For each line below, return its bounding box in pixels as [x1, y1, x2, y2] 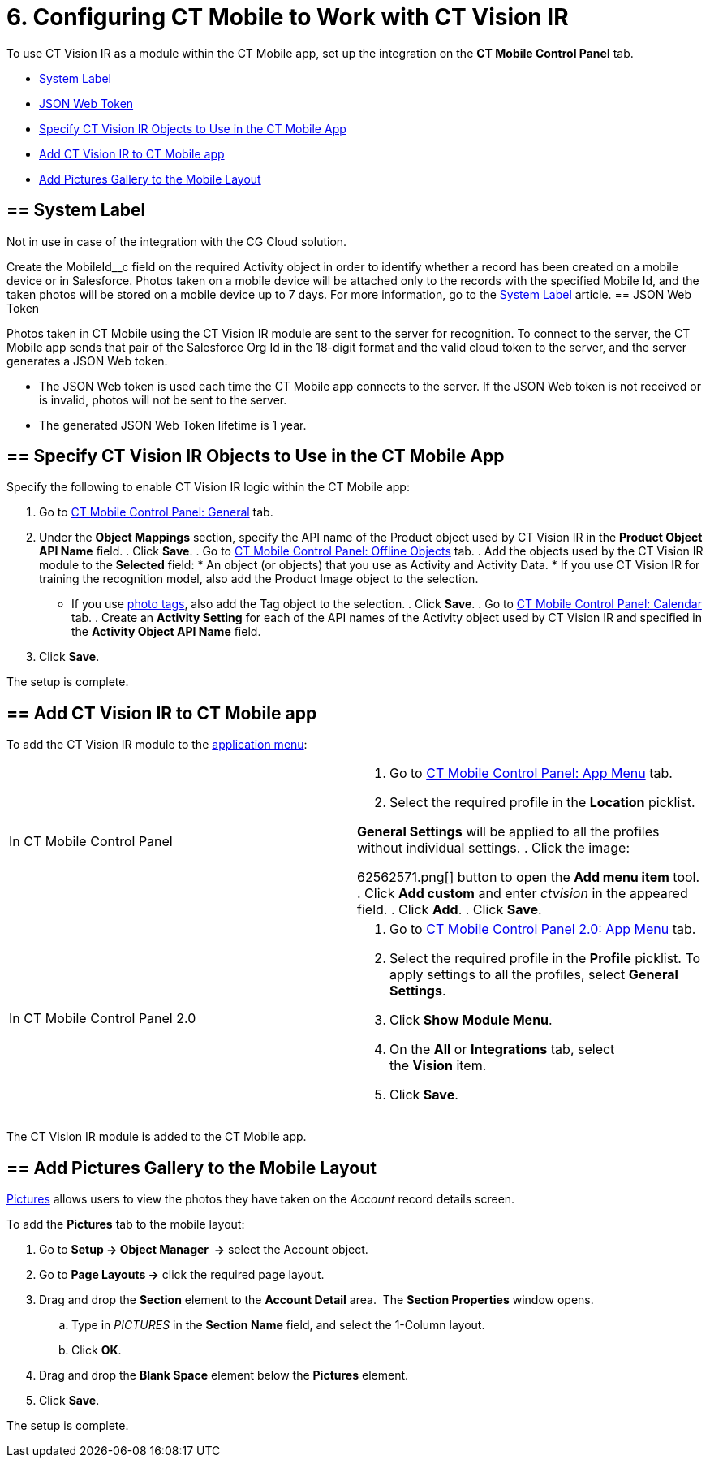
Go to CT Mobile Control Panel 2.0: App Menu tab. [389, 921, 696, 938]
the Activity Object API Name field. [71, 624, 261, 639]
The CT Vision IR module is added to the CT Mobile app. [6, 1129, 307, 1144]
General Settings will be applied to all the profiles [357, 823, 660, 840]
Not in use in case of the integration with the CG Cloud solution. [6, 234, 347, 248]
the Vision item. [389, 1057, 487, 1074]
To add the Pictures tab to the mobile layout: [6, 1217, 245, 1232]
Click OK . [71, 1343, 122, 1358]
